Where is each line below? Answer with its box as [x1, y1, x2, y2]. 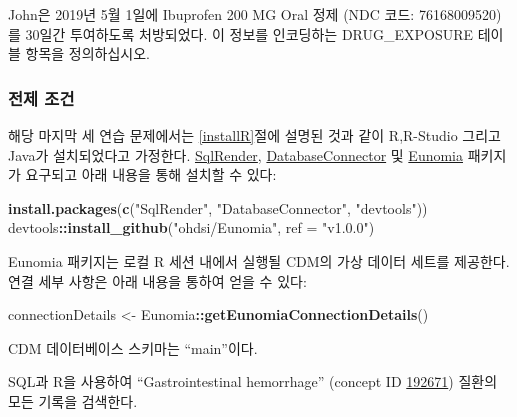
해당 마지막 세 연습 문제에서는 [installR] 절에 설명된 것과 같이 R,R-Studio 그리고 [8, 125, 501, 145]
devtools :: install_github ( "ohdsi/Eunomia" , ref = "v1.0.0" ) [8, 217, 375, 238]
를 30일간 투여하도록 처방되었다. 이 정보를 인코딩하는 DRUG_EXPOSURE [8, 23, 474, 44]
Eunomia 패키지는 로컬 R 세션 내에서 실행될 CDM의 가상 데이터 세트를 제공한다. [8, 250, 510, 271]
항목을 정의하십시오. [25, 43, 151, 64]
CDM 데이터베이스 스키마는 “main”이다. [8, 337, 258, 358]
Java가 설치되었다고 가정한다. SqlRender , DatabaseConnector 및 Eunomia [8, 144, 463, 165]
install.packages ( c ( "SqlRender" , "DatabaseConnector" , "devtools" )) [8, 197, 428, 218]
